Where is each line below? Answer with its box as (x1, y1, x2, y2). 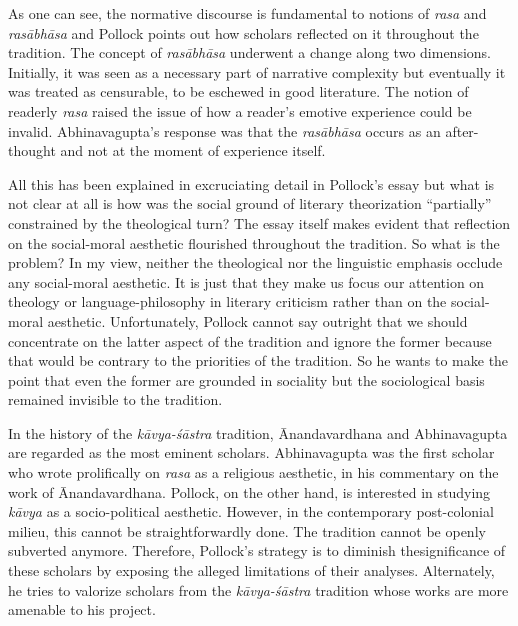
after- (445, 120, 479, 141)
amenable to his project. (8, 599, 156, 620)
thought (8, 140, 56, 161)
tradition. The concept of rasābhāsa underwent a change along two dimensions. (8, 42, 491, 63)
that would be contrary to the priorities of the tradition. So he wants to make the (8, 350, 509, 371)
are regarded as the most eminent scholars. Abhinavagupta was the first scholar (8, 442, 495, 463)
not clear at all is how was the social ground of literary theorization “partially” (8, 193, 492, 214)
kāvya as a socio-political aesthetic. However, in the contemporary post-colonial (8, 501, 494, 522)
